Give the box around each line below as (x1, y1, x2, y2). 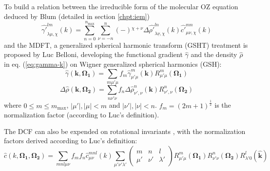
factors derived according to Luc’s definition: (4, 135, 137, 146)
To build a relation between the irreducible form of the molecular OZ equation (4, 1, 238, 11)
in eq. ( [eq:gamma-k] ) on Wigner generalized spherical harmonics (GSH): (4, 58, 222, 69)
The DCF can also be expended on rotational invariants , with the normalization (4, 126, 246, 136)
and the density (191, 49, 237, 59)
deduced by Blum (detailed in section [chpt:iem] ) (4, 11, 150, 21)
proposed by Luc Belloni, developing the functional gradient (4, 49, 183, 59)
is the (214, 100, 231, 110)
